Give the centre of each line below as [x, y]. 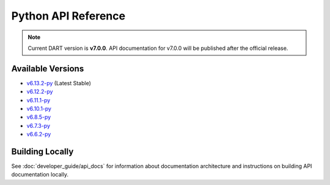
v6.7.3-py [38, 125]
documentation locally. [40, 175]
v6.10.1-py [39, 109]
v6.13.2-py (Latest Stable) [59, 83]
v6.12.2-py [40, 92]
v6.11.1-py [38, 100]
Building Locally [42, 152]
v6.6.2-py [39, 134]
